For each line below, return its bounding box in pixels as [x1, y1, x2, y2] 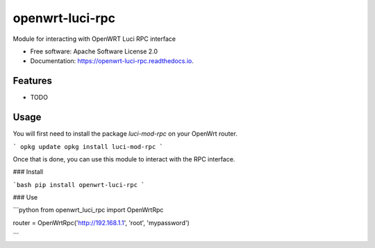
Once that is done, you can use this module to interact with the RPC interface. [12, 154, 235, 163]
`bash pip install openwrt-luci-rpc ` [12, 181, 145, 188]
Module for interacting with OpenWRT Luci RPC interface [12, 35, 176, 43]
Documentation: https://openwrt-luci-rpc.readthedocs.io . [30, 57, 194, 65]
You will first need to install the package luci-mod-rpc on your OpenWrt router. [12, 130, 237, 138]
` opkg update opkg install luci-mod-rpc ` [12, 143, 163, 150]
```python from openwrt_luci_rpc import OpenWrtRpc [12, 206, 164, 214]
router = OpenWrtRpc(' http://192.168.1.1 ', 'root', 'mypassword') [12, 218, 190, 227]
